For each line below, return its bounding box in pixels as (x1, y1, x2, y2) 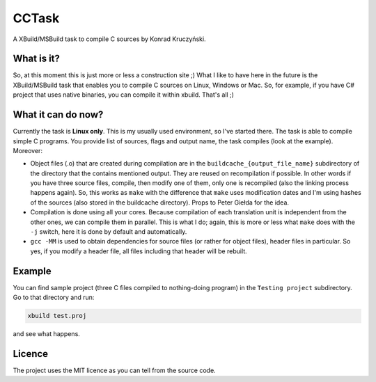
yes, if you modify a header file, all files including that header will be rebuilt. (30, 247, 247, 255)
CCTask (13, 10, 60, 26)
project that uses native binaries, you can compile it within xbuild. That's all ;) (13, 90, 235, 99)
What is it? (13, 53, 61, 65)
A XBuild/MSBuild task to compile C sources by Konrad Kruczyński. (13, 35, 206, 43)
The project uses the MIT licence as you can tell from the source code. (13, 366, 216, 374)
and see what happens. (13, 330, 80, 338)
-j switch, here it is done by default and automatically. (30, 228, 187, 236)
